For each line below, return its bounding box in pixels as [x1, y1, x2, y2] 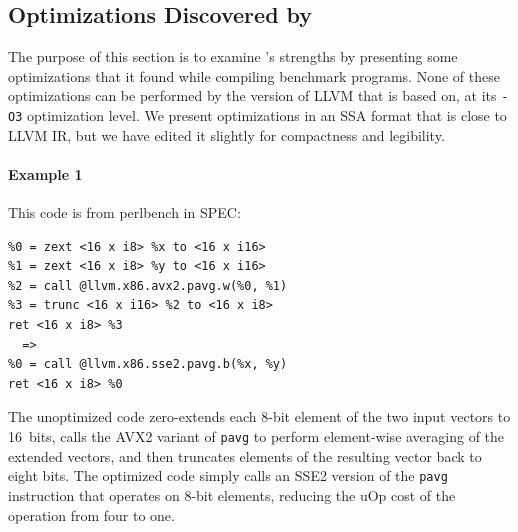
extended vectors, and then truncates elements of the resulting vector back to [8, 445, 482, 466]
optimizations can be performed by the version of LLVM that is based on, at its [8, 85, 497, 106]
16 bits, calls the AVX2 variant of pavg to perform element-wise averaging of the [8, 426, 505, 447]
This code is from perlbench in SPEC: [8, 202, 241, 223]
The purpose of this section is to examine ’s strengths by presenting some [8, 46, 458, 67]
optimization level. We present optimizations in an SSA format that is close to [26, 105, 507, 126]
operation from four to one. [8, 504, 175, 525]
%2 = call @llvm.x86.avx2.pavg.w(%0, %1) [8, 278, 288, 293]
